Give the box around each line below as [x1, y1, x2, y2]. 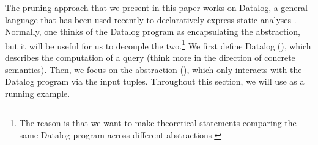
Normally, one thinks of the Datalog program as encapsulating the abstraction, [5, 25, 300, 38]
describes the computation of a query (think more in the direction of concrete [5, 51, 295, 64]
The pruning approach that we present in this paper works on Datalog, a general [5, 1, 308, 13]
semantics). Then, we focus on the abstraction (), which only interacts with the [5, 63, 302, 76]
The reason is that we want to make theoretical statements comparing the [19, 116, 297, 129]
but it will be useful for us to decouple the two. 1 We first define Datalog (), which [5, 37, 311, 52]
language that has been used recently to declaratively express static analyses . [5, 13, 297, 26]
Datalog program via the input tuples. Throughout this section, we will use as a [5, 75, 305, 88]
